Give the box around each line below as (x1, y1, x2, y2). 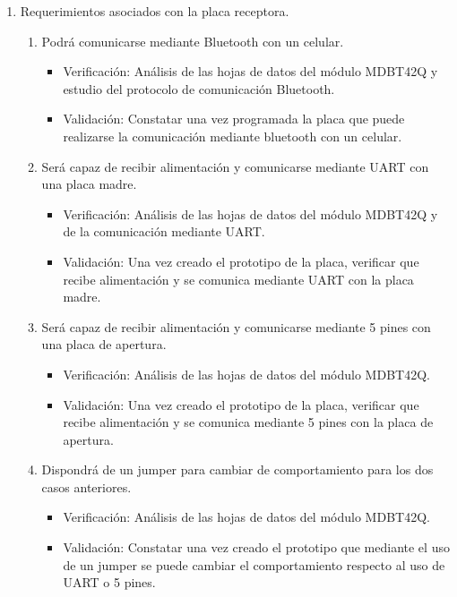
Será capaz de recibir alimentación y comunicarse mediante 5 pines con (41, 317, 431, 336)
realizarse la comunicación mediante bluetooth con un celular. (63, 126, 402, 145)
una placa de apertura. (41, 335, 167, 354)
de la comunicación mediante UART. (63, 222, 265, 241)
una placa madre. (41, 175, 137, 193)
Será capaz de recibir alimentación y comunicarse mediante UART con (41, 157, 429, 175)
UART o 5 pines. (63, 573, 156, 592)
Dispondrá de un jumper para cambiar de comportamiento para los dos (41, 460, 434, 479)
